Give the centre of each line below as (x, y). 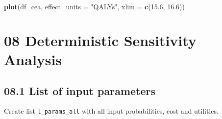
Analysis (33, 59)
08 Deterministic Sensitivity (100, 40)
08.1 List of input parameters (80, 90)
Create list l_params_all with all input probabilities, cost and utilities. (111, 111)
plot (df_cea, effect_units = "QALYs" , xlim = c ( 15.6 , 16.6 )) (94, 6)
